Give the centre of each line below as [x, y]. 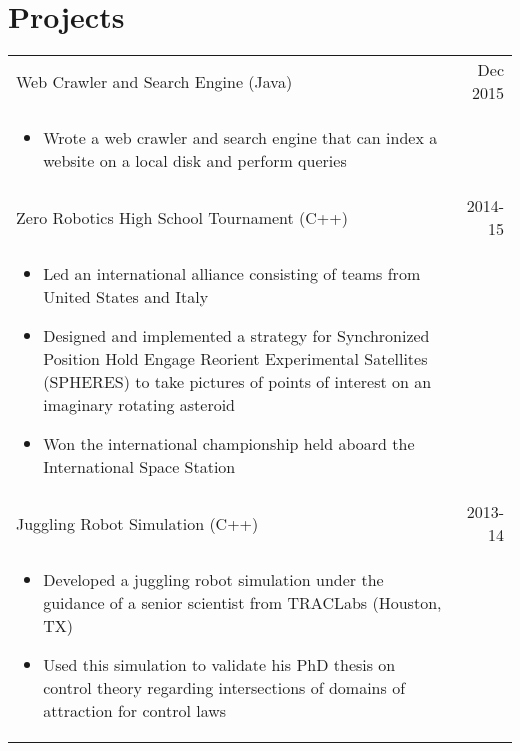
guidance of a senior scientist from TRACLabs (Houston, [242, 603]
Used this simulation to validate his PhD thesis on [219, 665]
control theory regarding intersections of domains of [224, 688]
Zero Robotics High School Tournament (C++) [182, 217]
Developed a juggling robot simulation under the [213, 580]
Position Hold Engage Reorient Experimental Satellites [235, 359]
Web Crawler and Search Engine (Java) [154, 81]
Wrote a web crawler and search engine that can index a [240, 138]
